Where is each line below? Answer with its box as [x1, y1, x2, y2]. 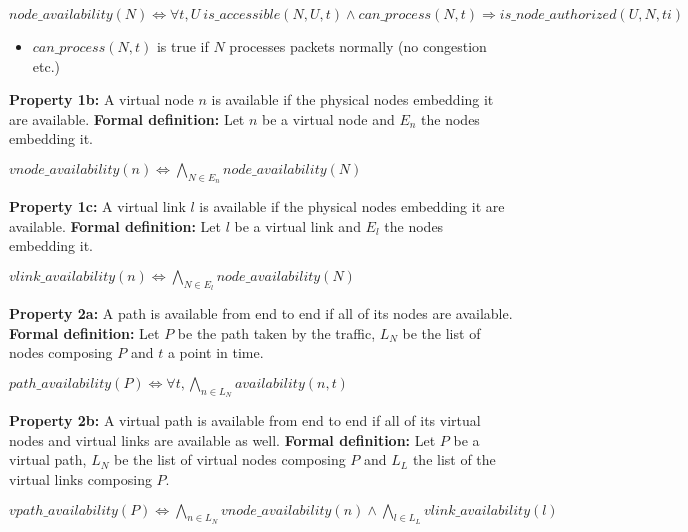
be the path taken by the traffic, [177, 322, 376, 343]
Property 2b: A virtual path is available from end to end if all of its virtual [9, 410, 481, 431]
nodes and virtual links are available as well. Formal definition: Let [9, 429, 436, 450]
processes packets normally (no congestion [229, 36, 487, 56]
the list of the [412, 449, 496, 470]
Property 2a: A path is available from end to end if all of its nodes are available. [9, 303, 513, 324]
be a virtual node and [262, 108, 395, 129]
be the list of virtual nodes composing [113, 449, 346, 470]
